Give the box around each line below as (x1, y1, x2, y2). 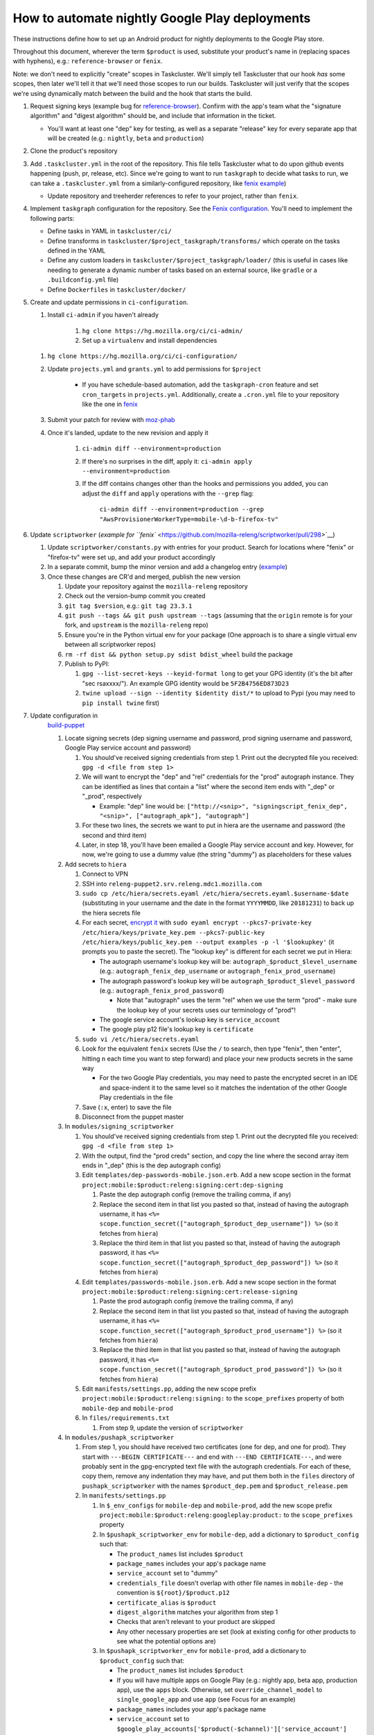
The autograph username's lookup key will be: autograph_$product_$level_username (99, 957, 357, 965)
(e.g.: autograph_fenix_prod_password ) (99, 986, 224, 995)
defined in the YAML (47, 246, 106, 255)
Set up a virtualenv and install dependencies (82, 337, 217, 345)
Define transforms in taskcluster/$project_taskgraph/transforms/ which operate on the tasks (47, 237, 341, 245)
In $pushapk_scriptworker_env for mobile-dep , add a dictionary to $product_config (99, 1530, 359, 1539)
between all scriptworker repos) (64, 641, 156, 649)
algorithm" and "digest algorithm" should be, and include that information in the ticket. (30, 112, 276, 120)
